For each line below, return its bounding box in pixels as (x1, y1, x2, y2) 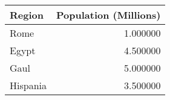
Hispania (10, 78, 47, 92)
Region (10, 8, 44, 22)
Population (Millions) (56, 8, 161, 22)
